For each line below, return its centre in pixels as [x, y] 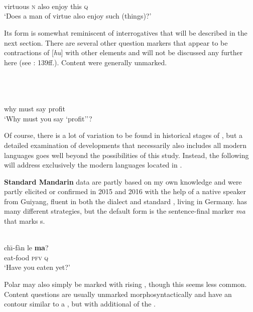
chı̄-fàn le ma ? [26, 248]
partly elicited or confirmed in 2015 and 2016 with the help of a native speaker [125, 191]
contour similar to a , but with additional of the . [80, 304]
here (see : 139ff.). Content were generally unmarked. [86, 62]
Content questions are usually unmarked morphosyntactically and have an [118, 294]
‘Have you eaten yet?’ [37, 267]
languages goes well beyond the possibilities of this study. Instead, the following [126, 155]
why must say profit [35, 109]
